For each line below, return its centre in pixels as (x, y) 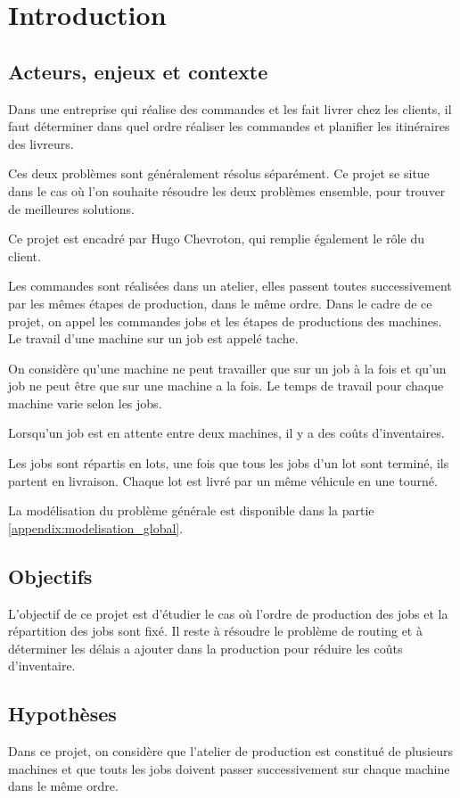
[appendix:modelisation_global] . (96, 527)
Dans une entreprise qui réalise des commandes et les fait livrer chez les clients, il (230, 108)
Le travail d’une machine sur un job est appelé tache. (153, 338)
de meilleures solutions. (71, 208)
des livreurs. (41, 143)
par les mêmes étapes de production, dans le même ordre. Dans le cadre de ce (220, 303)
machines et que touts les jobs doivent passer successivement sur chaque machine (229, 768)
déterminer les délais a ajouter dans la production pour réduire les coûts (205, 648)
